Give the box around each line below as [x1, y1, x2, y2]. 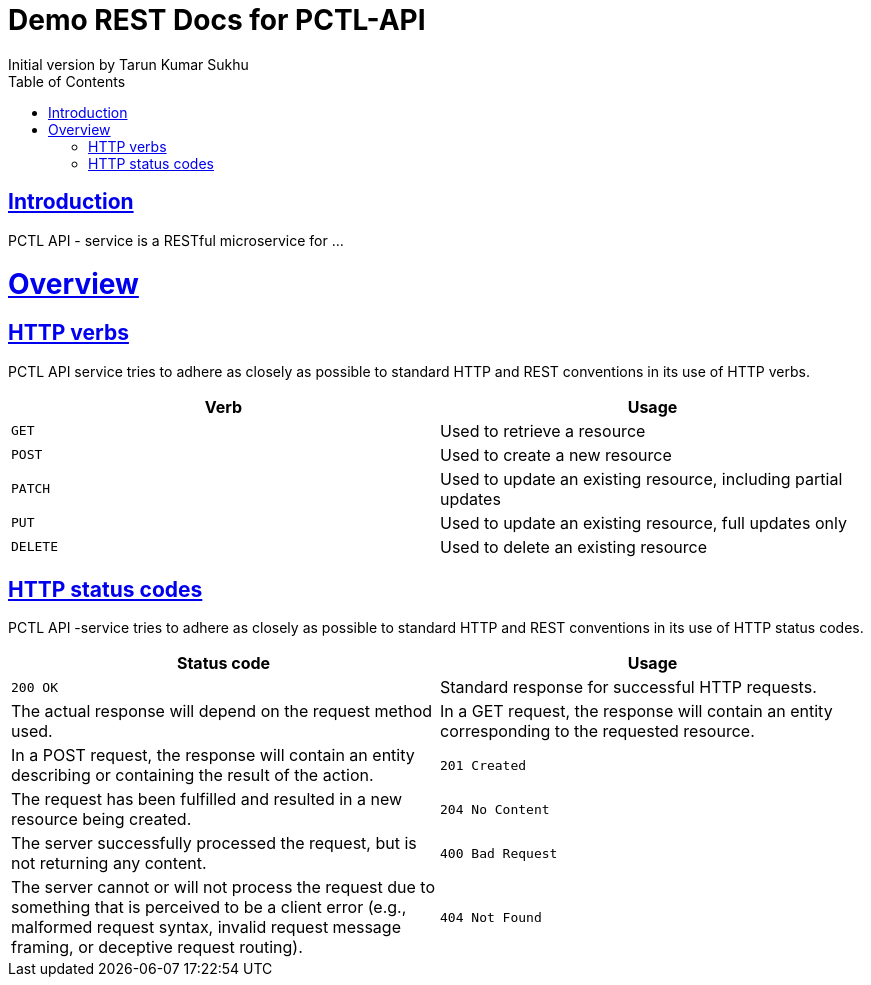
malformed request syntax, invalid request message [11, 917, 401, 938]
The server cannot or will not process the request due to [11, 877, 435, 898]
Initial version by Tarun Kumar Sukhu [8, 55, 249, 73]
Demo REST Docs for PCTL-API [8, 3, 426, 37]
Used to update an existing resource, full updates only [440, 512, 847, 533]
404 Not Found [440, 909, 542, 925]
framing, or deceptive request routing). [11, 937, 303, 958]
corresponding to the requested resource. [440, 721, 755, 742]
